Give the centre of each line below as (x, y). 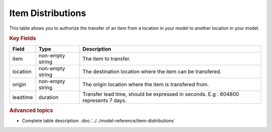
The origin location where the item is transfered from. (146, 84)
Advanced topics (31, 110)
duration (49, 97)
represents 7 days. (105, 100)
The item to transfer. (107, 59)
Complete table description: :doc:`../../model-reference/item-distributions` (99, 121)
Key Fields (23, 39)
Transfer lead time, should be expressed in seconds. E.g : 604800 (161, 94)
